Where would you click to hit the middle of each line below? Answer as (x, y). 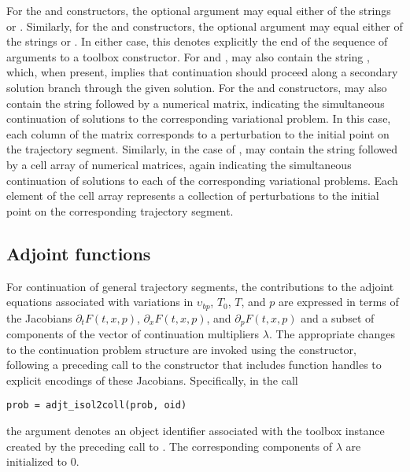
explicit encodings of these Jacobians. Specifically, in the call (152, 380)
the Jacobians (39, 317)
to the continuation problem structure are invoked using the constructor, (181, 349)
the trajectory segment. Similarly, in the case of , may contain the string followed (202, 149)
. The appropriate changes (332, 334)
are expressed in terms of (339, 302)
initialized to (37, 461)
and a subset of (338, 317)
